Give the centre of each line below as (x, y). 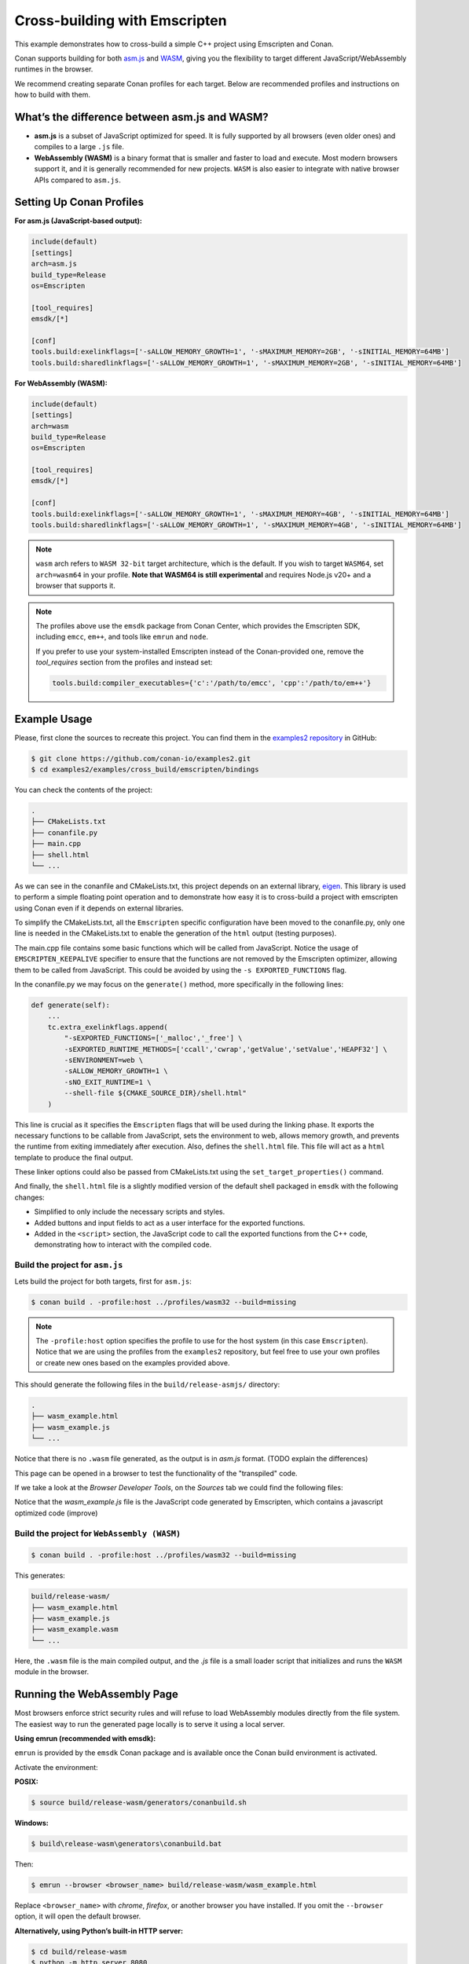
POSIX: (26, 1782)
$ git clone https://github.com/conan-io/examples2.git (141, 758)
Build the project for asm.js (69, 1265)
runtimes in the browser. (54, 69)
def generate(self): (70, 1005)
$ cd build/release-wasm (79, 1951)
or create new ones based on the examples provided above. (133, 1362)
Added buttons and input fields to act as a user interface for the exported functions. (170, 1222)
